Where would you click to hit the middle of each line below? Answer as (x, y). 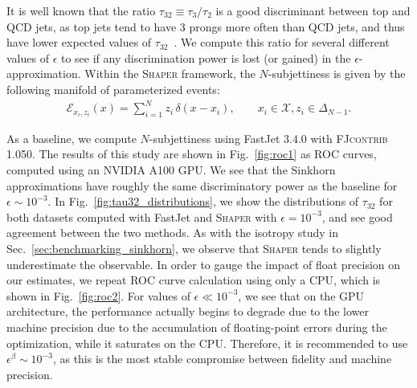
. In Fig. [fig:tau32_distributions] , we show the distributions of (203, 201)
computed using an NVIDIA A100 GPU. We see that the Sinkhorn (171, 170)
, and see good (357, 216)
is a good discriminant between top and (313, 10)
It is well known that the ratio (81, 10)
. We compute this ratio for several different (282, 42)
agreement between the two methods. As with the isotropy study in (172, 233)
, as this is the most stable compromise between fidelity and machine (222, 359)
